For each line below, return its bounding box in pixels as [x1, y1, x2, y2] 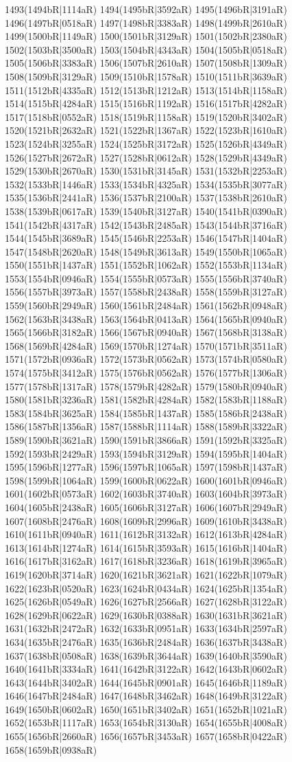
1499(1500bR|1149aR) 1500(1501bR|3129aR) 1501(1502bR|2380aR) [5, 29, 287, 43]
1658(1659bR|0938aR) [5, 742, 97, 757]
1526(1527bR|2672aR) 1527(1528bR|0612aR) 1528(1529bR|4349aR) [5, 150, 287, 164]
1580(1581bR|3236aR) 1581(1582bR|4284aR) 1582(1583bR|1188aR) [5, 392, 287, 407]
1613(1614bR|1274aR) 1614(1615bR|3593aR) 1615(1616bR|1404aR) [5, 540, 287, 554]
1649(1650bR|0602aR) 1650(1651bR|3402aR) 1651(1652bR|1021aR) [5, 702, 287, 716]
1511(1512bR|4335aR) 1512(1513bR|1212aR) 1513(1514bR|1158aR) [5, 82, 287, 97]
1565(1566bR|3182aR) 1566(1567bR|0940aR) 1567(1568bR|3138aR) [5, 325, 287, 339]
